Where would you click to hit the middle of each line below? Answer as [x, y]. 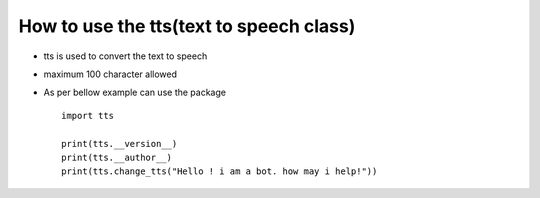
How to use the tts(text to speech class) [187, 26]
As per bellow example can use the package [135, 92]
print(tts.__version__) [119, 143]
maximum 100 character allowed [110, 74]
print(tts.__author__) [117, 157]
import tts [88, 115]
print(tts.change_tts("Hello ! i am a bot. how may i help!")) [219, 171]
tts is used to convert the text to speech [125, 56]
